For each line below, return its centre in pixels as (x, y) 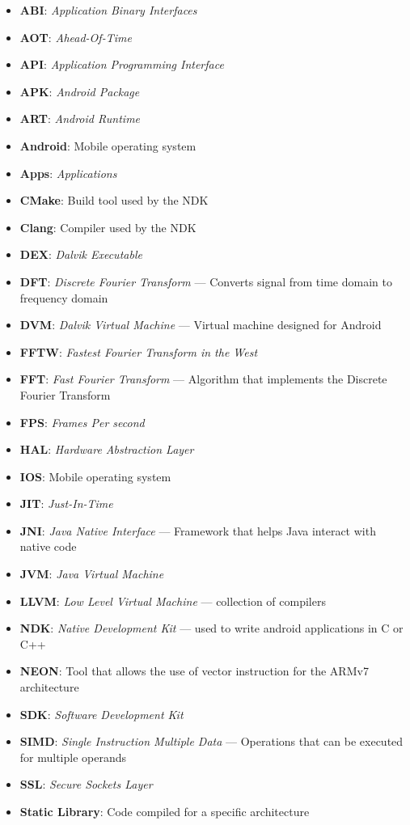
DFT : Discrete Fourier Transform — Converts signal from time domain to (206, 281)
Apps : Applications (68, 173)
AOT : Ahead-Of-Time (76, 37)
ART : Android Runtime (80, 118)
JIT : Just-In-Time (66, 503)
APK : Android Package (80, 91)
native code (48, 546)
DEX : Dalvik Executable (81, 254)
